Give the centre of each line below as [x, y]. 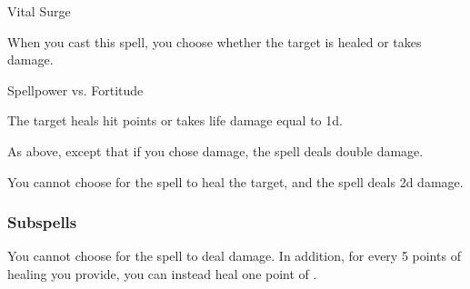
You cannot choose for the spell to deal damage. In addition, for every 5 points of [234, 256]
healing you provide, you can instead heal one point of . [162, 273]
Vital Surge [39, 11]
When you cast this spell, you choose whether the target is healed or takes [215, 41]
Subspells [42, 222]
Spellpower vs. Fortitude [75, 90]
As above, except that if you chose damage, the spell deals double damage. [215, 150]
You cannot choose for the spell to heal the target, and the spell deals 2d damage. [235, 181]
